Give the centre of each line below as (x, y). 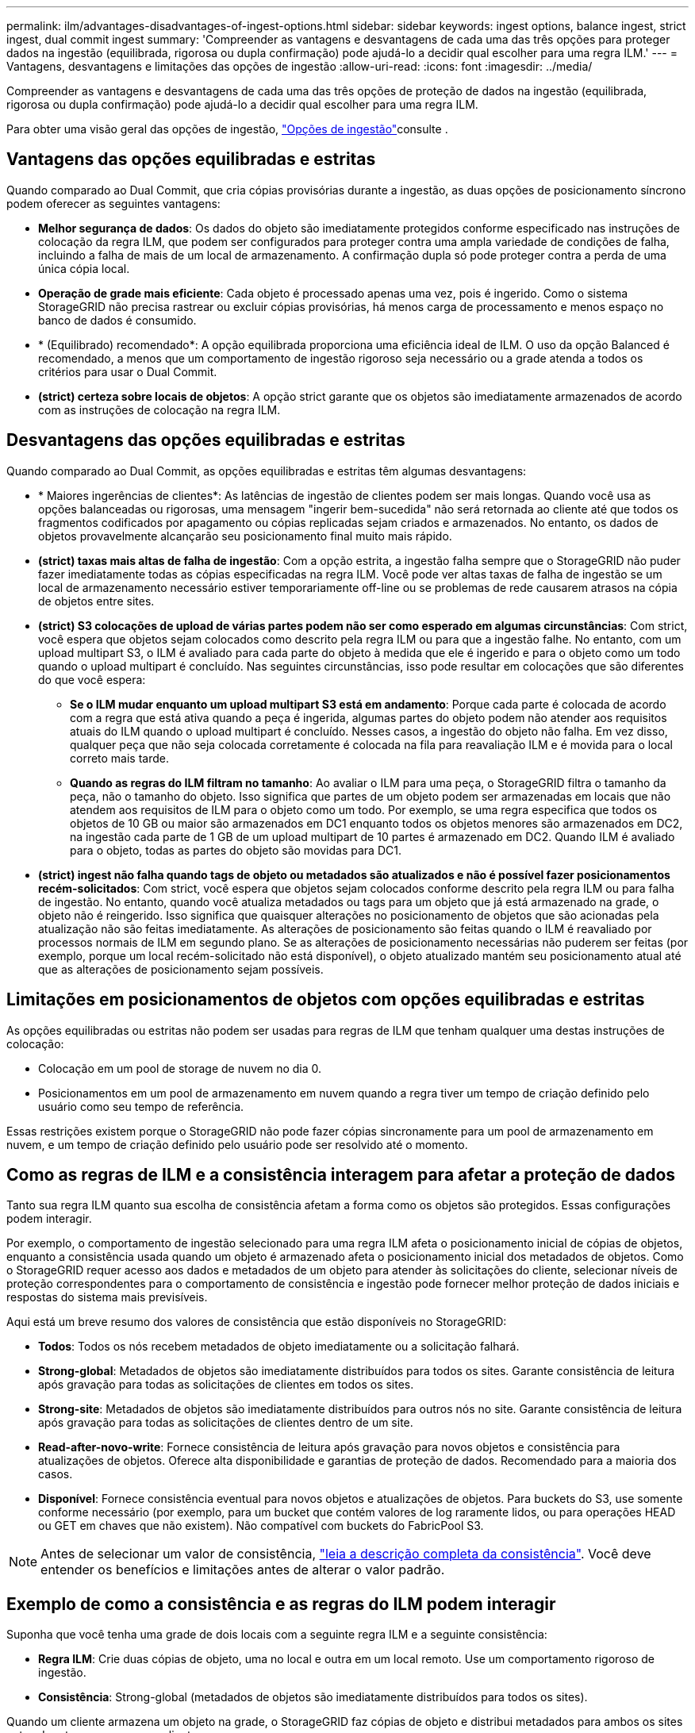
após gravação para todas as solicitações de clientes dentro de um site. (226, 1423)
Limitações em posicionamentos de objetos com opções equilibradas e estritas (326, 1000)
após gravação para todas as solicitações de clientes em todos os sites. (226, 1385)
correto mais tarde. (120, 758)
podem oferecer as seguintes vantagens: (113, 203)
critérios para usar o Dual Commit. (128, 371)
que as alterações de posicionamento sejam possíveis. (181, 969)
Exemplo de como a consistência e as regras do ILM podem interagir (281, 1604)
